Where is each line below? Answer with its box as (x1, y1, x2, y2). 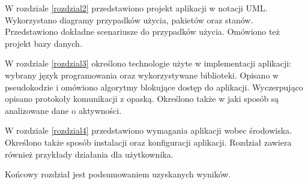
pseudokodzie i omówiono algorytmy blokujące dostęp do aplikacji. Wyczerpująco (5, 80, 303, 93)
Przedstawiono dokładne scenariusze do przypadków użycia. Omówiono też (5, 25, 280, 38)
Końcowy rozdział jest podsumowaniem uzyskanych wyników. (5, 168, 231, 180)
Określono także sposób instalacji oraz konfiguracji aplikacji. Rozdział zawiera (5, 135, 292, 148)
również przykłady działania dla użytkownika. (5, 147, 174, 160)
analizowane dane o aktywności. (5, 104, 122, 116)
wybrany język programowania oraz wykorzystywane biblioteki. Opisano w (5, 68, 279, 81)
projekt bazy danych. (5, 37, 82, 49)
